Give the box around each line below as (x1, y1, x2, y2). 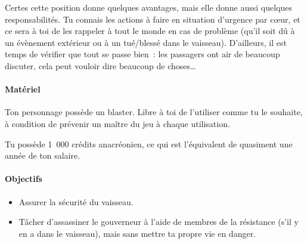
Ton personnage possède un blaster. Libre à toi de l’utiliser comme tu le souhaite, (5, 106, 303, 118)
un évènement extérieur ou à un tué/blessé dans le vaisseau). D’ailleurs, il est (5, 36, 287, 48)
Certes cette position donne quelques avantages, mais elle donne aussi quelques (5, 1, 293, 13)
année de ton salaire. (5, 149, 80, 162)
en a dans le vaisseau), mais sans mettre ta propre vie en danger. (18, 227, 256, 239)
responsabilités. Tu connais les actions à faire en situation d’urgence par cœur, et (5, 13, 300, 25)
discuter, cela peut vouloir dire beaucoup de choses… (5, 59, 196, 72)
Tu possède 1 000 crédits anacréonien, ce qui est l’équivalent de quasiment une (5, 137, 293, 150)
